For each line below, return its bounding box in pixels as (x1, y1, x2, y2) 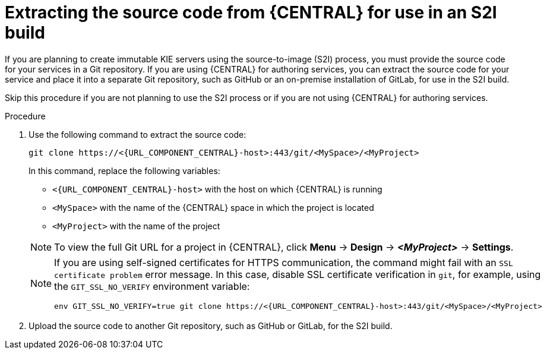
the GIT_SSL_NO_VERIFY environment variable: (54, 280, 250, 292)
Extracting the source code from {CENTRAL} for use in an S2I (5, 2, 497, 23)
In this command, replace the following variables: (29, 165, 220, 176)
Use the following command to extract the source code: (29, 129, 246, 140)
